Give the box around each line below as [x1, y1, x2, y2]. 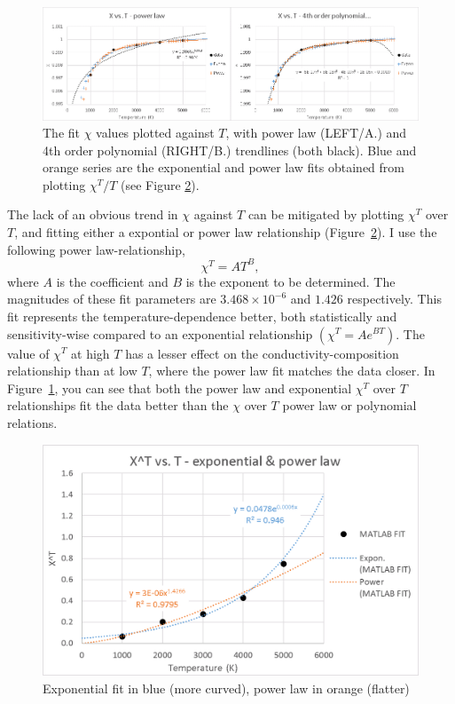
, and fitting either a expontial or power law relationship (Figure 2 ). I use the [14, 223, 437, 241]
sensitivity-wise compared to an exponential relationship [7, 324, 313, 343]
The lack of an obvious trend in [7, 205, 178, 224]
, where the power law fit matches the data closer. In [148, 361, 435, 380]
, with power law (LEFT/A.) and [225, 123, 407, 142]
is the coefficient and [56, 272, 169, 290]
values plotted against [96, 123, 215, 142]
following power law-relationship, [7, 240, 185, 258]
